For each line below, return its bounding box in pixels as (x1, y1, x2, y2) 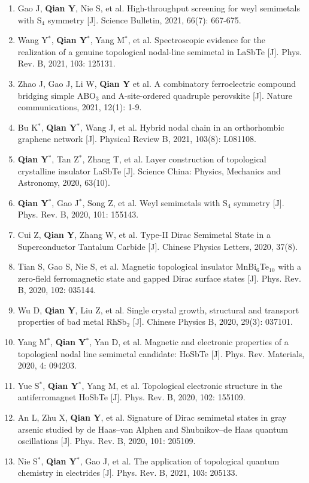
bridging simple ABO (17, 89, 96, 101)
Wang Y (17, 34, 48, 46)
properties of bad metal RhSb (17, 315, 127, 328)
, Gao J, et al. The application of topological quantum (80, 454, 280, 467)
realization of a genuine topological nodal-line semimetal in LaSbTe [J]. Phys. (17, 45, 302, 58)
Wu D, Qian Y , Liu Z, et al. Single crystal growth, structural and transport (17, 303, 299, 316)
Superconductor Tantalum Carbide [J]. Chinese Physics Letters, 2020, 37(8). (17, 240, 298, 252)
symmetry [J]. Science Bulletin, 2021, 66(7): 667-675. (47, 13, 241, 26)
